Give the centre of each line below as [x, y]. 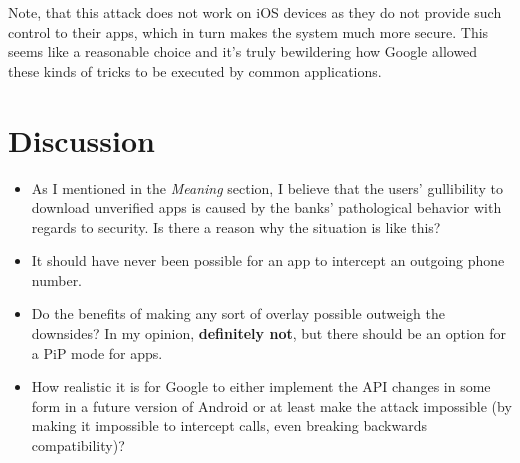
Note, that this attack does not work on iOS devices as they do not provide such [255, 12]
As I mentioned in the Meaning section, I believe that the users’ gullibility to [267, 187]
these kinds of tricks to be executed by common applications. [195, 70]
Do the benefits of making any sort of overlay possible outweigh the [238, 313]
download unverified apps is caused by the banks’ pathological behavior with [266, 207]
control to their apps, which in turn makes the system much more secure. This [248, 31]
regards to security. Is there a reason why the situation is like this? [236, 226]
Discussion [81, 139]
